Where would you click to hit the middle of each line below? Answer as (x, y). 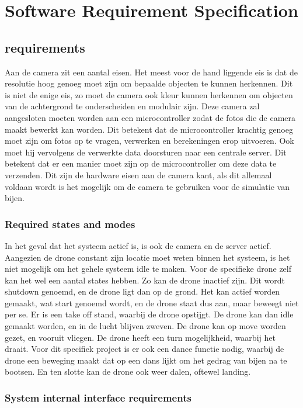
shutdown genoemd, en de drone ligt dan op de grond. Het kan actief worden (142, 291)
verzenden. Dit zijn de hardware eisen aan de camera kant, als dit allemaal (138, 174)
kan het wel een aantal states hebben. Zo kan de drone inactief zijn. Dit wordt (145, 280)
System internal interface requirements (98, 397)
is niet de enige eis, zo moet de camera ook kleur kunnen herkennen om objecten (149, 94)
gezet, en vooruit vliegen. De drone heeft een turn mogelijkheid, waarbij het (140, 337)
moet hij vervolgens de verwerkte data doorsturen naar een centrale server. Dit (146, 152)
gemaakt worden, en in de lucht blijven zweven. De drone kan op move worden (145, 326)
